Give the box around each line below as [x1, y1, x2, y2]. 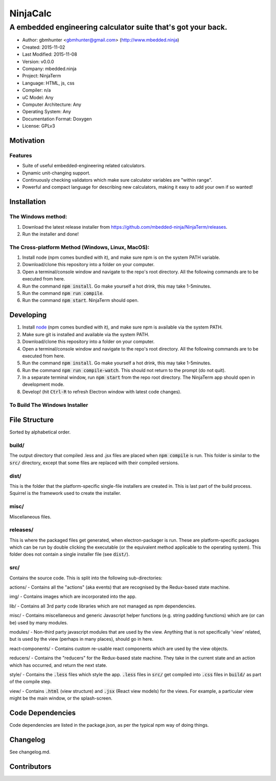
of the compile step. [9, 679, 52, 685]
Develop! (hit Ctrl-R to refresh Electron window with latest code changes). [22, 388, 181, 395]
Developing [9, 311, 47, 319]
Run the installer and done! [22, 231, 79, 237]
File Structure [9, 416, 54, 424]
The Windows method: [9, 213, 67, 220]
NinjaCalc [9, 8, 52, 19]
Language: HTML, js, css [22, 80, 75, 86]
